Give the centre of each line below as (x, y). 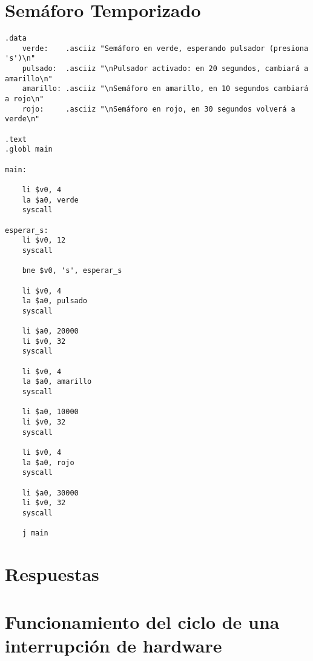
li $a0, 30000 (50, 493)
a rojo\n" (25, 99)
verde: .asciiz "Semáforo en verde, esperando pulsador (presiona (165, 48)
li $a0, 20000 (50, 331)
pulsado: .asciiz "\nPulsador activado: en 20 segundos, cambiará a (165, 69)
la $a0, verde (50, 200)
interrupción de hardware (114, 645)
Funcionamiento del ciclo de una (142, 621)
